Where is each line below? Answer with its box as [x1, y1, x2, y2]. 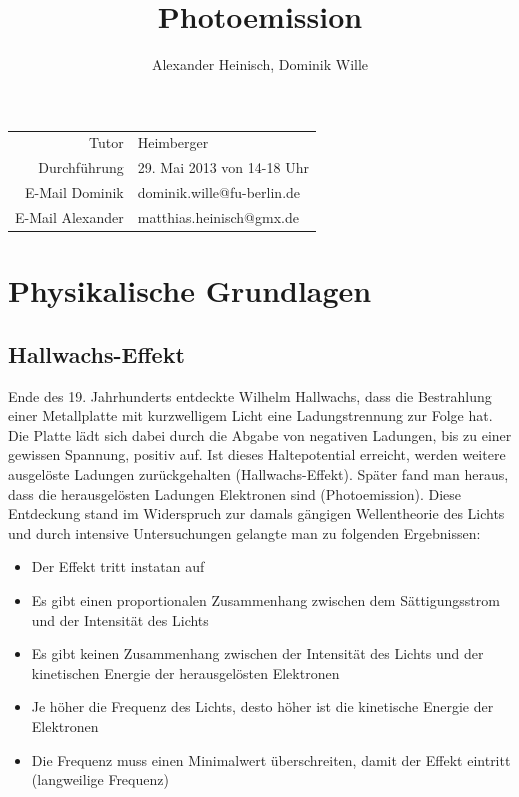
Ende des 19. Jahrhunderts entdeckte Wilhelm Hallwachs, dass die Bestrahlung [8, 385, 492, 406]
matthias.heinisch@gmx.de [137, 207, 299, 227]
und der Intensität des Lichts [31, 609, 209, 630]
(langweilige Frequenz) [31, 769, 169, 790]
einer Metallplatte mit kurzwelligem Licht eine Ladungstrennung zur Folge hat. [8, 405, 493, 426]
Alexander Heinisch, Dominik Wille [151, 54, 369, 75]
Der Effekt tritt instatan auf [31, 556, 205, 577]
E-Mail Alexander [15, 207, 124, 227]
